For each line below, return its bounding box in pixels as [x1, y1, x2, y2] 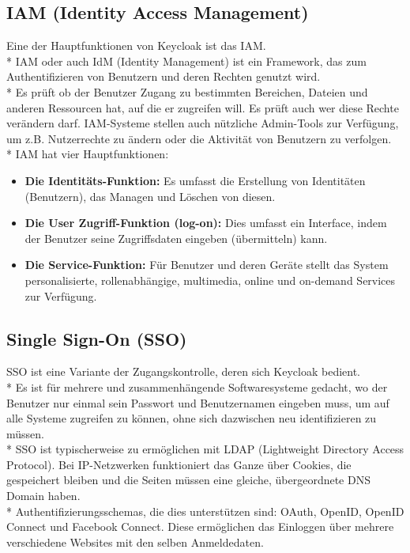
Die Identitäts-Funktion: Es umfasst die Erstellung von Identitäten [24, 172, 366, 188]
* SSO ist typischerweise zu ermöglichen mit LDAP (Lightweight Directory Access [6, 441, 404, 457]
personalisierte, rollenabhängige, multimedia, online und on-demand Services [24, 271, 396, 288]
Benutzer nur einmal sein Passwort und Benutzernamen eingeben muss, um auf [6, 394, 389, 411]
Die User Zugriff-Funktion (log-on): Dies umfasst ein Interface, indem [24, 214, 387, 231]
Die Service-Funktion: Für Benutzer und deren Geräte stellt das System [24, 256, 389, 273]
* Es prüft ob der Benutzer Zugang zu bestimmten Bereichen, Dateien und [6, 83, 368, 100]
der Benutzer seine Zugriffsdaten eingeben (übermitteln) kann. [24, 229, 328, 246]
